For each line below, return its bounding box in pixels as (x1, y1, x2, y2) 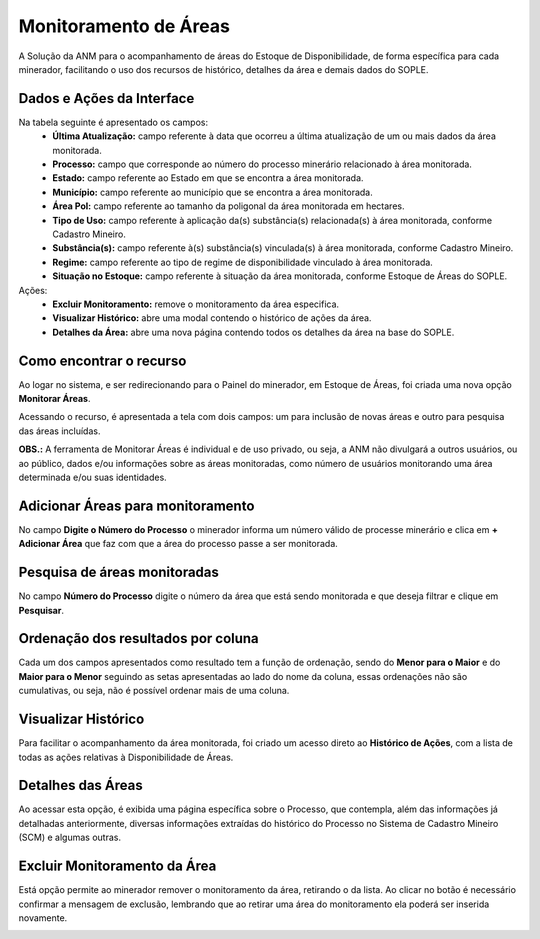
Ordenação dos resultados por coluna (18, 630, 259, 647)
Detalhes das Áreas (18, 777, 144, 794)
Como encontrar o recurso (18, 352, 187, 369)
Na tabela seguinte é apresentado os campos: (18, 116, 209, 128)
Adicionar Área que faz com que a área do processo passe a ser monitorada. (18, 538, 339, 550)
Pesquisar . (18, 604, 65, 616)
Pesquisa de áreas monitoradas (18, 564, 220, 581)
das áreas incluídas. (18, 425, 101, 437)
